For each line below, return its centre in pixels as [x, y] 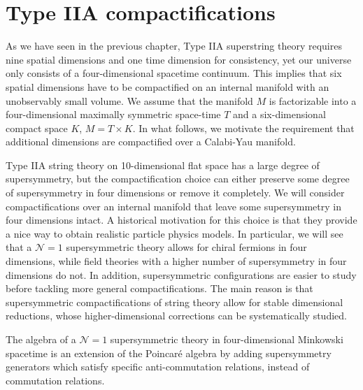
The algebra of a [41, 339]
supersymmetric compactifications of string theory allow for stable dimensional [175, 302]
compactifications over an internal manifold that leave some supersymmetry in [173, 206]
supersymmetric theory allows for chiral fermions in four [186, 247]
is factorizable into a [313, 100]
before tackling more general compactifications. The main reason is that [159, 288]
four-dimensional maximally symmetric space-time [113, 114]
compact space [37, 128]
